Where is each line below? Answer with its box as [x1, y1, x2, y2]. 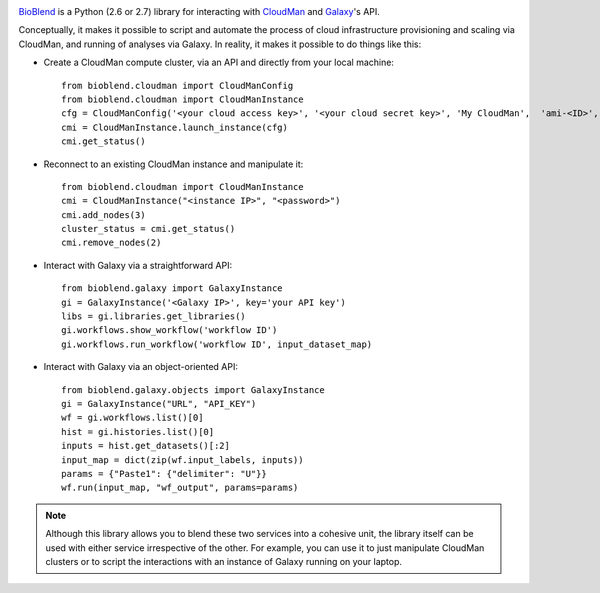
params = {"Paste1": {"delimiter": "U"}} [61, 468, 267, 479]
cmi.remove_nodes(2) [61, 237, 162, 249]
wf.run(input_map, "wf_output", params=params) [61, 482, 299, 494]
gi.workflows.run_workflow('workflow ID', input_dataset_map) [61, 338, 373, 350]
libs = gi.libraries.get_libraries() [61, 311, 247, 322]
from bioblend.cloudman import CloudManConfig [61, 80, 294, 91]
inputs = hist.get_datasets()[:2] [61, 440, 230, 452]
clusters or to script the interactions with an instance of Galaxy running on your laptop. [45, 555, 403, 567]
